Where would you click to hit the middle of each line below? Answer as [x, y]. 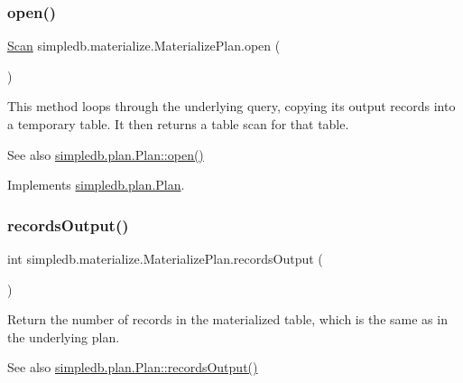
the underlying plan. [64, 336]
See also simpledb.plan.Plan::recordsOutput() [133, 367]
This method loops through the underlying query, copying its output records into [231, 106]
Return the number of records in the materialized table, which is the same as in [227, 319]
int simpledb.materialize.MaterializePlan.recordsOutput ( [165, 258]
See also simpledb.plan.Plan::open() [106, 154]
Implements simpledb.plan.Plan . [96, 185]
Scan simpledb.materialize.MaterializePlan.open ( [144, 46]
